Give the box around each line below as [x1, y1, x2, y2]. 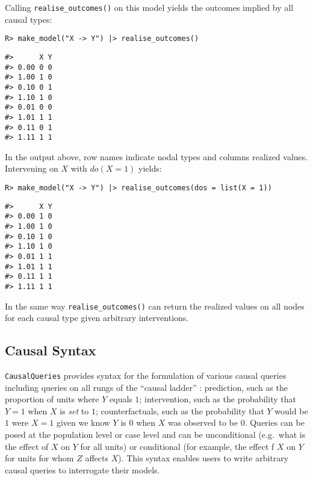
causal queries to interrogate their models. [5, 463, 160, 476]
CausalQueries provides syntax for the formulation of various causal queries [5, 369, 287, 382]
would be [274, 404, 308, 417]
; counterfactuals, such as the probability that [95, 404, 264, 417]
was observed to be [167, 416, 238, 429]
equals [110, 393, 132, 405]
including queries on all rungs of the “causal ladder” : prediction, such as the [5, 381, 288, 393]
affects [85, 452, 108, 464]
